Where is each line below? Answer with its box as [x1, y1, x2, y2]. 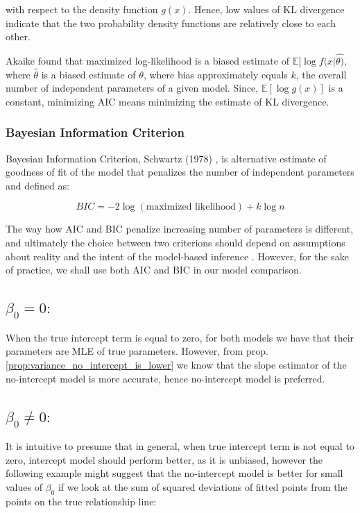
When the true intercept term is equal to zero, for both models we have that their [6, 330, 354, 344]
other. [6, 29, 31, 44]
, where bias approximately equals [143, 67, 288, 81]
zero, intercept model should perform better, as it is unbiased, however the [6, 452, 323, 466]
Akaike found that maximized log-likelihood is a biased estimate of [6, 53, 289, 67]
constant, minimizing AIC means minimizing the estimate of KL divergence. [6, 94, 329, 108]
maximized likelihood [146, 202, 236, 212]
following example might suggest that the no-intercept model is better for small [6, 466, 343, 480]
